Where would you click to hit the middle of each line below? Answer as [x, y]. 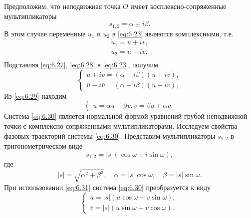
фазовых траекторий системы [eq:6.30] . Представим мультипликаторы [110, 135]
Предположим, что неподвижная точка [62, 6]
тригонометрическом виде [43, 146]
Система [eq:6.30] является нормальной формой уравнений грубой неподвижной [126, 116]
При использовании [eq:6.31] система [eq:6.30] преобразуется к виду [108, 187]
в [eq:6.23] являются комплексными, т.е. [173, 33]
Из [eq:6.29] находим [35, 96]
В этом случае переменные [45, 33]
